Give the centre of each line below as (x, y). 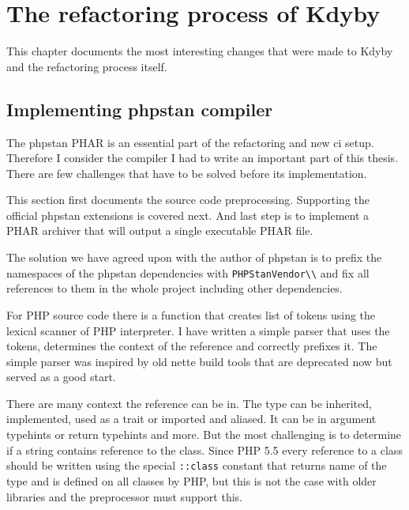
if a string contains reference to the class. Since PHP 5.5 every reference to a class (204, 450)
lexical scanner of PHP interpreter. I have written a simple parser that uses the (198, 330)
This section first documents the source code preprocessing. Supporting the (188, 200)
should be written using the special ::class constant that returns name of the (197, 465)
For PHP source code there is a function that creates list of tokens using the (191, 314)
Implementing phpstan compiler (140, 109)
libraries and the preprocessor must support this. (124, 496)
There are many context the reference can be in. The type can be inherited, (189, 403)
